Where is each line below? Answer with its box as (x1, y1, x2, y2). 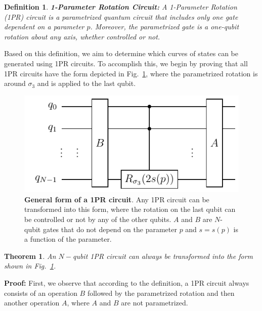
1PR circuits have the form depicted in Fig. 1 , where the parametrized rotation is (4, 68, 258, 78)
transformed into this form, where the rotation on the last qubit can (24, 204, 236, 214)
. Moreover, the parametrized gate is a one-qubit (90, 21, 239, 32)
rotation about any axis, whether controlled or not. (4, 31, 160, 41)
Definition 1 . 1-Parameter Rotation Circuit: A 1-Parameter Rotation (4, 2, 237, 12)
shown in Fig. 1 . (4, 260, 56, 271)
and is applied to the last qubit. (37, 78, 136, 88)
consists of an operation (4, 287, 77, 298)
